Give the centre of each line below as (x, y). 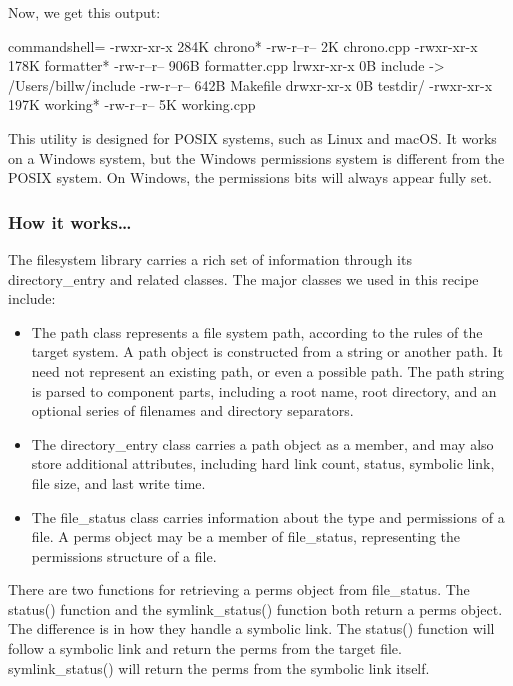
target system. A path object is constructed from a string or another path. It (267, 351)
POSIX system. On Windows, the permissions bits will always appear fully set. (250, 177)
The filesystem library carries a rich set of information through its (210, 258)
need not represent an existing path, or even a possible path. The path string (268, 370)
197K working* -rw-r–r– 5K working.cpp (132, 104)
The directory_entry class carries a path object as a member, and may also (262, 443)
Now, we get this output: (84, 12)
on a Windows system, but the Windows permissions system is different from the (256, 157)
